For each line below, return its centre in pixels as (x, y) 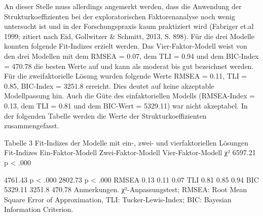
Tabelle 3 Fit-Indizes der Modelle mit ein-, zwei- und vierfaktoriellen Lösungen (126, 142)
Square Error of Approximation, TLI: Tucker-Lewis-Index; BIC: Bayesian (118, 199)
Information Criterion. (39, 209)
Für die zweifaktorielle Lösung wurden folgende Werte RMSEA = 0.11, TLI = (126, 76)
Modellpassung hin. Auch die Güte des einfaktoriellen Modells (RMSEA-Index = (130, 96)
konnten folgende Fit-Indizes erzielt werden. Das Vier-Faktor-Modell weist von (126, 46)
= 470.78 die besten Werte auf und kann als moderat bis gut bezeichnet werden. (129, 66)
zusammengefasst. (32, 125)
